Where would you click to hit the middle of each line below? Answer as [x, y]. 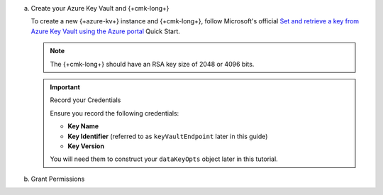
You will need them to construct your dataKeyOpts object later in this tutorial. [164, 159]
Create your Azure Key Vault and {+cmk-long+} [100, 8]
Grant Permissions [58, 179]
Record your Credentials [85, 100]
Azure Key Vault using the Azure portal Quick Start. [106, 31]
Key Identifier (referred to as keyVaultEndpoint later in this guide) [168, 136]
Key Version [86, 146]
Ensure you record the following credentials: [115, 113]
